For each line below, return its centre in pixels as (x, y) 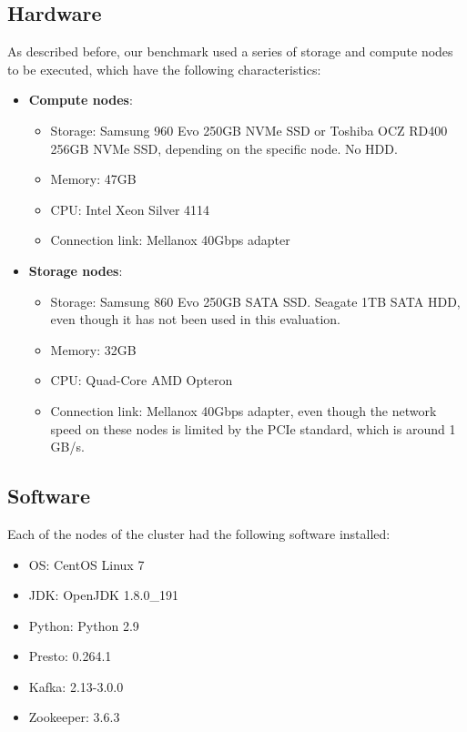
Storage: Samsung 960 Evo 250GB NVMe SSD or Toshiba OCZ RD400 (249, 130)
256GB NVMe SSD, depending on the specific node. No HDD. (224, 148)
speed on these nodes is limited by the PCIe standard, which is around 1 (253, 428)
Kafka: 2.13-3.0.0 (76, 686)
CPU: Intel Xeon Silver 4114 (130, 209)
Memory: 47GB (93, 179)
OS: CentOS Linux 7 (86, 564)
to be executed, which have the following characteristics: (164, 69)
